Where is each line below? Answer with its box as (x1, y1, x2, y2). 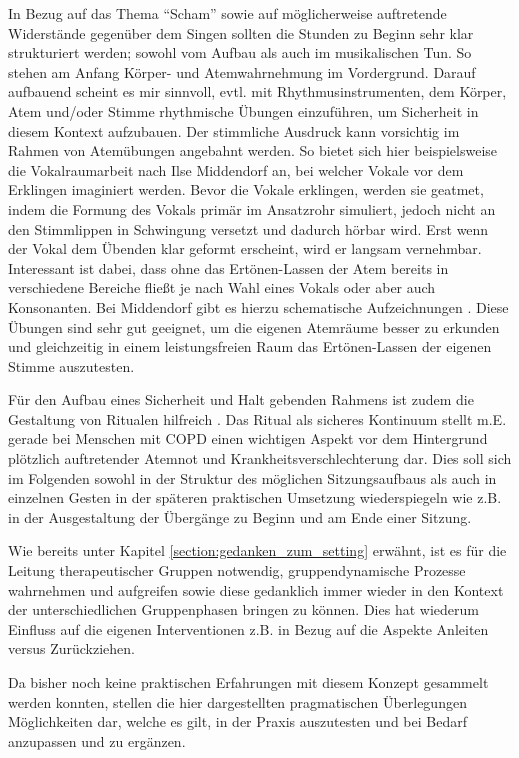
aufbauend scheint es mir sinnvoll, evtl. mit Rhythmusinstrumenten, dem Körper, (8, 81, 507, 102)
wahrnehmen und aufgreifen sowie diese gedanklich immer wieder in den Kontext (8, 579, 504, 600)
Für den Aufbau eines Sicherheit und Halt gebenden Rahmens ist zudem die (8, 389, 474, 410)
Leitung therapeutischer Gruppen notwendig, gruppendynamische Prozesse (8, 560, 466, 581)
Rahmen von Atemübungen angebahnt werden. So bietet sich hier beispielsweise (8, 140, 498, 161)
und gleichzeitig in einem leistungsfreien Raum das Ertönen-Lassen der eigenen (8, 336, 492, 357)
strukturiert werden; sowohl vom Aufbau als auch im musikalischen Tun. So (8, 42, 472, 63)
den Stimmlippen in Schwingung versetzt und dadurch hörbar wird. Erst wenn (8, 218, 489, 239)
